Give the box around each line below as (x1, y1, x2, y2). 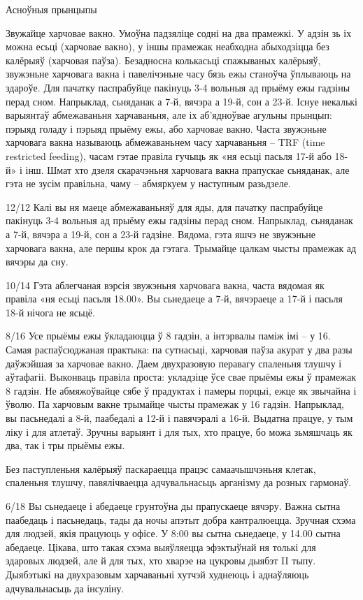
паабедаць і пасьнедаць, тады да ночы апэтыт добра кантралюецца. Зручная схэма (6, 512, 356, 527)
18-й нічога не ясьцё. (6, 305, 95, 319)
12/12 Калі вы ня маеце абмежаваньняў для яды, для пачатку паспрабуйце (6, 199, 323, 214)
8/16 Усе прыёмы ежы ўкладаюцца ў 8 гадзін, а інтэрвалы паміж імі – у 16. (6, 328, 331, 343)
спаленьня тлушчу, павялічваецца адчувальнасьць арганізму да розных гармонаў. (6, 475, 352, 490)
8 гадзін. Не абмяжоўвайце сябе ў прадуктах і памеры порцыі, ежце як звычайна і (6, 383, 357, 397)
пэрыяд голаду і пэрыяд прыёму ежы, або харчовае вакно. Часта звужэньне (6, 121, 327, 136)
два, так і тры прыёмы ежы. (6, 438, 125, 453)
